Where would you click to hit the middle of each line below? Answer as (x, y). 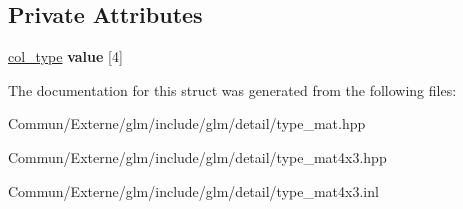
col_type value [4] (65, 56)
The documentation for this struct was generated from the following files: (232, 89)
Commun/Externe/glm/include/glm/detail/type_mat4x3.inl (193, 190)
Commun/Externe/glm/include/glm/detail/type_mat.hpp (187, 123)
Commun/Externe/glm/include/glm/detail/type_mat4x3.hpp (197, 156)
